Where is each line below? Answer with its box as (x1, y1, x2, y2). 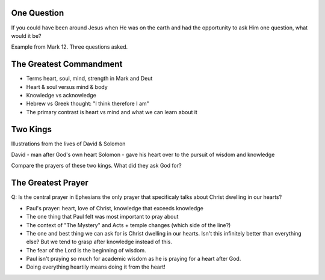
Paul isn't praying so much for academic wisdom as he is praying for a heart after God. (26, 255, 241, 263)
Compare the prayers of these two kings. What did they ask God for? (11, 162, 182, 169)
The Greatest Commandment (11, 59, 123, 69)
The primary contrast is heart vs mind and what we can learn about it (26, 108, 198, 115)
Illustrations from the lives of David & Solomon (11, 140, 126, 147)
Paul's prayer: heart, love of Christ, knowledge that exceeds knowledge (26, 204, 204, 212)
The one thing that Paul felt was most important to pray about (26, 213, 179, 221)
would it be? (11, 32, 42, 39)
